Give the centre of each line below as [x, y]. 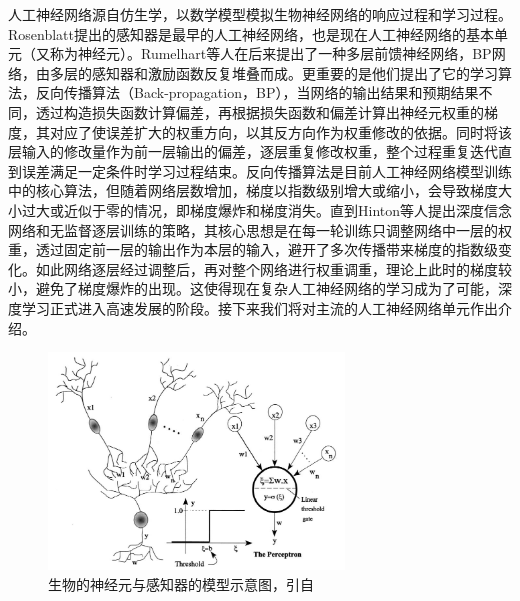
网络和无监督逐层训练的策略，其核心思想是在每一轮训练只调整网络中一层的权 [260, 229]
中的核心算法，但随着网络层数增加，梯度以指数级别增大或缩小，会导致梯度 [253, 190]
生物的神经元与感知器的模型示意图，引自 [181, 584]
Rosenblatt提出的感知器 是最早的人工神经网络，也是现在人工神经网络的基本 [251, 33]
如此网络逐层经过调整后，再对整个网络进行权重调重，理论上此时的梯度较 [273, 268]
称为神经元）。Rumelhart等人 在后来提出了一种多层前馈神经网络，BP [270, 53]
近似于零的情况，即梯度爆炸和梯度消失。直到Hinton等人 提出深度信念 [288, 209]
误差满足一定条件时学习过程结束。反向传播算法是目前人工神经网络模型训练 [266, 170]
